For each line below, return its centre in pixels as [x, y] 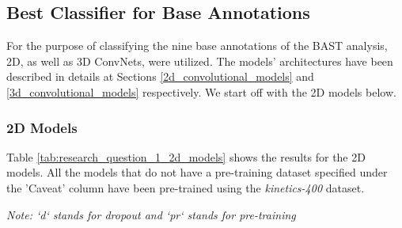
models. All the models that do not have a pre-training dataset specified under [197, 172]
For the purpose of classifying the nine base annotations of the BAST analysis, [197, 46]
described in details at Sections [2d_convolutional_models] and [160, 76]
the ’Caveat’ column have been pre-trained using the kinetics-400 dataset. [186, 187]
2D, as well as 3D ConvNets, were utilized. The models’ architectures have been [200, 61]
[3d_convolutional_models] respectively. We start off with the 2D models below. [201, 91]
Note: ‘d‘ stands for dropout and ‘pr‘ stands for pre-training [151, 214]
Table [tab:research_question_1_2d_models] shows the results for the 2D [186, 156]
